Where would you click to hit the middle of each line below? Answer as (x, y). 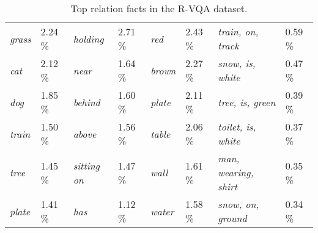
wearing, (236, 172)
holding (88, 38)
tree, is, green (247, 102)
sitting (86, 165)
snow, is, (237, 63)
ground (232, 218)
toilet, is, (237, 127)
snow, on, (239, 204)
